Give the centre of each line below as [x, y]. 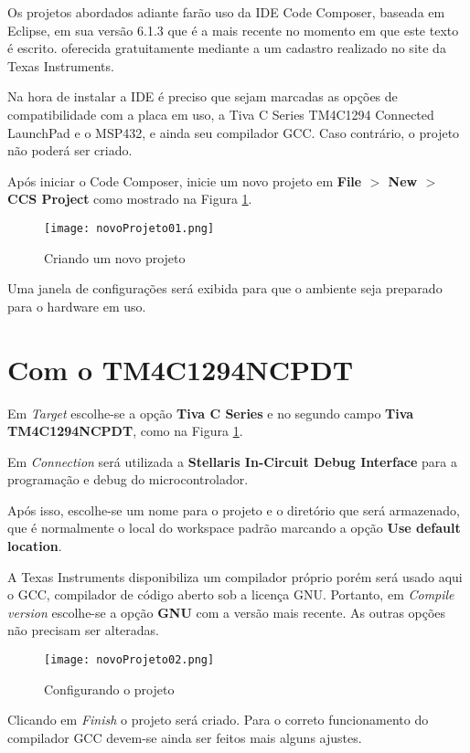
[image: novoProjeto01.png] [129, 228]
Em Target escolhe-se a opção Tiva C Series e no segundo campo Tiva [211, 413]
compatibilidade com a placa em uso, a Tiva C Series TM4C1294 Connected [221, 114]
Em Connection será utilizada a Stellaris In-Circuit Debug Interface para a [232, 461]
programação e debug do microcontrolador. [128, 479]
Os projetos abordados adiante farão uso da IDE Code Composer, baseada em [226, 12]
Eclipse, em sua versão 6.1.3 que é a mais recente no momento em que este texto [233, 30]
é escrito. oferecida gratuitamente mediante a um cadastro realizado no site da [227, 48]
